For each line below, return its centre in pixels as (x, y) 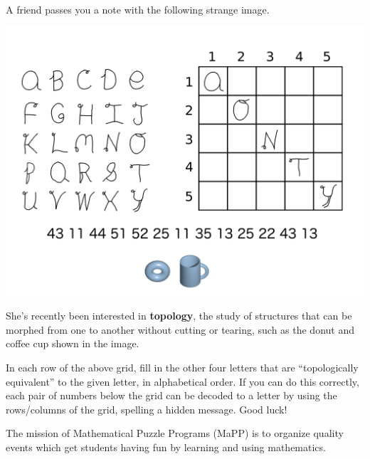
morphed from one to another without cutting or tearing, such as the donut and (180, 329)
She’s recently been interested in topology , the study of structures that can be (179, 316)
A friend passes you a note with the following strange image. (138, 9)
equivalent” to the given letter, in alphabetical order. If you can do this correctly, (183, 381)
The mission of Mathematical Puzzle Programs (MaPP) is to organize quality (175, 433)
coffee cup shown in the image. (73, 343)
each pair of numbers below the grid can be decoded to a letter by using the (171, 395)
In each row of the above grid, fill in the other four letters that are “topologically (182, 367)
